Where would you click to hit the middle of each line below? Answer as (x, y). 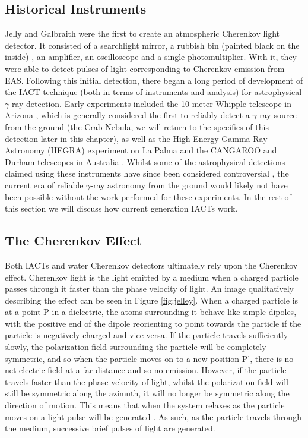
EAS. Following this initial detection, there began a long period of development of (154, 80)
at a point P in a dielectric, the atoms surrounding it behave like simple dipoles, (151, 312)
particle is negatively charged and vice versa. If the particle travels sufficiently (147, 335)
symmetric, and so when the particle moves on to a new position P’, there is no (149, 358)
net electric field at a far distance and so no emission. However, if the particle (146, 370)
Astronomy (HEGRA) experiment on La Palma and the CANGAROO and (141, 150)
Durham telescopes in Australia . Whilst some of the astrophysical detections (145, 161)
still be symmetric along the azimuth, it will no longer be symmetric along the (147, 393)
